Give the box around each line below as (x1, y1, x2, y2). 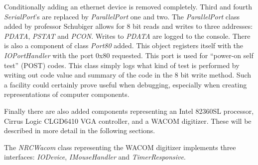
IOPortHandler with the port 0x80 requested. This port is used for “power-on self (4, 50, 254, 60)
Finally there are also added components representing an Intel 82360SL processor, (4, 105, 254, 116)
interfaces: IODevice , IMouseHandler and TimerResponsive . (4, 152, 186, 162)
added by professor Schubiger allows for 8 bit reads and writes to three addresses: (4, 21, 253, 31)
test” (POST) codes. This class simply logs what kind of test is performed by (4, 60, 240, 70)
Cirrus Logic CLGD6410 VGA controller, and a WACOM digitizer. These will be (4, 115, 252, 126)
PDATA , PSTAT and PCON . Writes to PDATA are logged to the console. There (4, 30, 251, 41)
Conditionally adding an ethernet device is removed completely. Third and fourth (4, 1, 253, 11)
